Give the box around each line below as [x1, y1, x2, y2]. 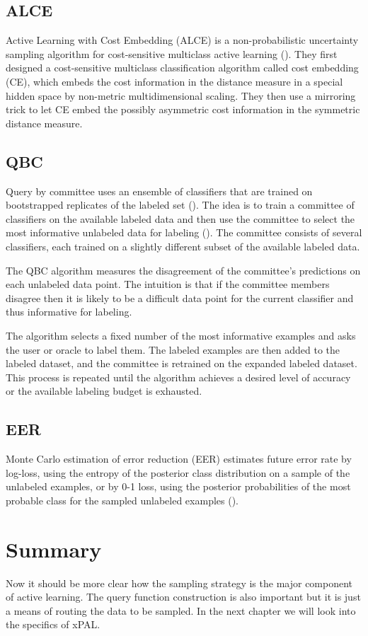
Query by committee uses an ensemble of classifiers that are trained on [6, 183, 313, 198]
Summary [6, 534, 102, 563]
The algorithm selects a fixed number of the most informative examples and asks [6, 328, 356, 342]
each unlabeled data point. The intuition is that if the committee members [6, 277, 330, 291]
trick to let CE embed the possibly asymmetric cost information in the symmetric [6, 102, 360, 117]
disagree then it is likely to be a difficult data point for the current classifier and [6, 290, 354, 305]
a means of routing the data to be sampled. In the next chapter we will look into [6, 603, 356, 618]
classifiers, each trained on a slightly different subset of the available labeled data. [6, 238, 360, 253]
